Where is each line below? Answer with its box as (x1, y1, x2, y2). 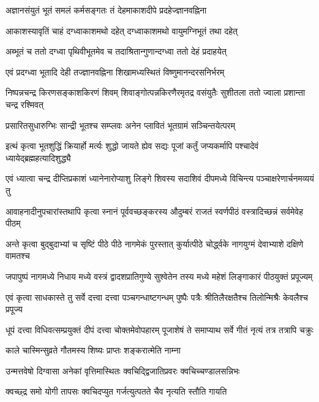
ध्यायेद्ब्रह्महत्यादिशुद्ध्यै (6, 151, 71, 164)
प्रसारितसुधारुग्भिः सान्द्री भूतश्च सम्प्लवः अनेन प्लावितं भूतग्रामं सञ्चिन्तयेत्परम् (6, 118, 235, 131)
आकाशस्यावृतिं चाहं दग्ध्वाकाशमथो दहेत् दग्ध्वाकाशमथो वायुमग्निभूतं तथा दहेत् (6, 24, 238, 37)
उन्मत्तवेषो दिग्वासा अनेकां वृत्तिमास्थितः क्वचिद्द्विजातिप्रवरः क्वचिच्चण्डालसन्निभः (6, 364, 240, 377)
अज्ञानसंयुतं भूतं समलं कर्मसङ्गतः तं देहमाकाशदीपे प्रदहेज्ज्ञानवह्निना (6, 4, 207, 16)
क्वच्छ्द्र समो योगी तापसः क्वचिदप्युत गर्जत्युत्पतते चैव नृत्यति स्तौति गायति (6, 385, 227, 398)
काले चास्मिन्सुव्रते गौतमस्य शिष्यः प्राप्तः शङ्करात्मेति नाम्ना (6, 344, 181, 357)
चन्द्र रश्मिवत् (6, 98, 43, 110)
